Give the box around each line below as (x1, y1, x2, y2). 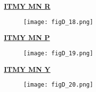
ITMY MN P (4, 32, 50, 43)
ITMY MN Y (4, 64, 51, 74)
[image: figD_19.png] (23, 49, 94, 57)
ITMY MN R (4, 1, 51, 11)
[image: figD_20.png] (23, 81, 94, 89)
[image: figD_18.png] (23, 18, 94, 25)
